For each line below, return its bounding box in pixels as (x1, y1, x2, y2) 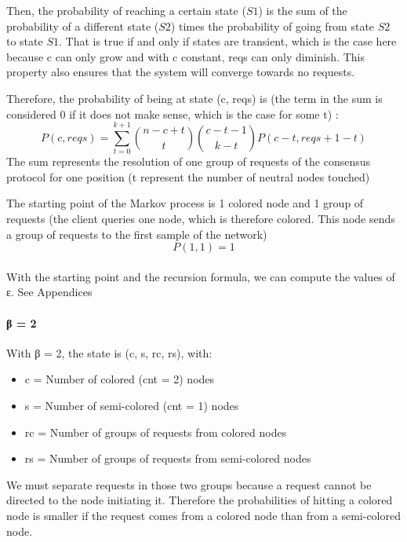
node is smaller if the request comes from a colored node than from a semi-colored (6, 507, 402, 523)
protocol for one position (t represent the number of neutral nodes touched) (6, 168, 370, 185)
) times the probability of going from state (170, 17, 375, 34)
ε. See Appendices (6, 284, 93, 300)
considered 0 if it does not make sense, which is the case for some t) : (6, 105, 339, 122)
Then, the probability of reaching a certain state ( (6, 2, 246, 18)
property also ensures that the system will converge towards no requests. (6, 64, 355, 80)
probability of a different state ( (6, 17, 159, 34)
